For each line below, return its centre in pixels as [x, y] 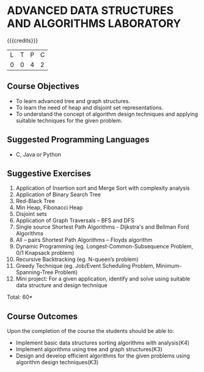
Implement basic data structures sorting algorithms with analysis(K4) [103, 343]
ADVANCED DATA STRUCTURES [90, 11]
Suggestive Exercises [49, 173]
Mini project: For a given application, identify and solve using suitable [103, 279]
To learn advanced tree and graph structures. [73, 101]
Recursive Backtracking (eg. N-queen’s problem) [77, 259]
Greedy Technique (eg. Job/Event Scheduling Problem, [85, 266]
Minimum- [169, 266]
